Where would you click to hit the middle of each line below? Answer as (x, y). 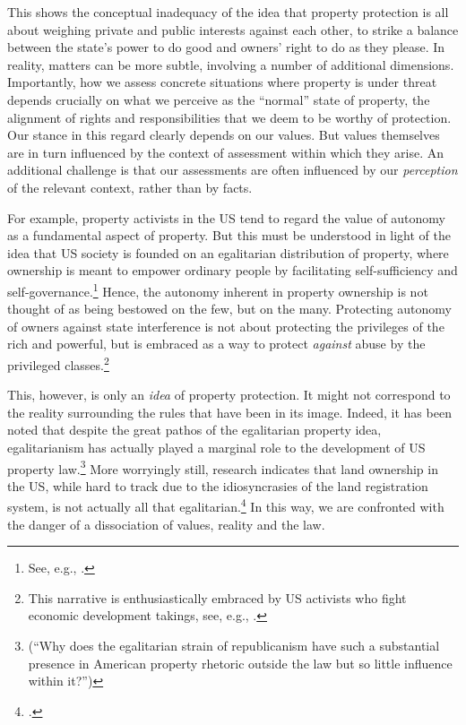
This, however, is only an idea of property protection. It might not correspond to (229, 395)
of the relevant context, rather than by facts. (130, 187)
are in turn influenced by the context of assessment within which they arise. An (225, 152)
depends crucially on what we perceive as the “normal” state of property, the (219, 99)
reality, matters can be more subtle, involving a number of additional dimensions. (231, 64)
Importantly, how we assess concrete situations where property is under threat (222, 82)
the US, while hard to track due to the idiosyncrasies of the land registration (218, 485)
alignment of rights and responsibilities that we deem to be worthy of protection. (229, 117)
